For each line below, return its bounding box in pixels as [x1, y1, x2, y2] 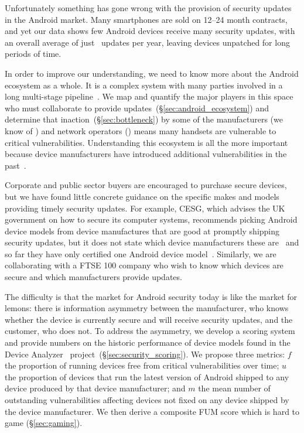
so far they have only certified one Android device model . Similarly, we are [5, 247, 276, 260]
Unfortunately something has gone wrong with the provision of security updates [5, 2, 292, 13]
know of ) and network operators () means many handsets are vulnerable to [5, 124, 276, 137]
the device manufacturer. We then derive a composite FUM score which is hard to [5, 405, 300, 417]
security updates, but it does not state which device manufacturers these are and [5, 236, 299, 248]
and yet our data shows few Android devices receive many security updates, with [5, 25, 295, 37]
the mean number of [198, 382, 271, 394]
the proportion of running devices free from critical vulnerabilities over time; [5, 359, 279, 371]
